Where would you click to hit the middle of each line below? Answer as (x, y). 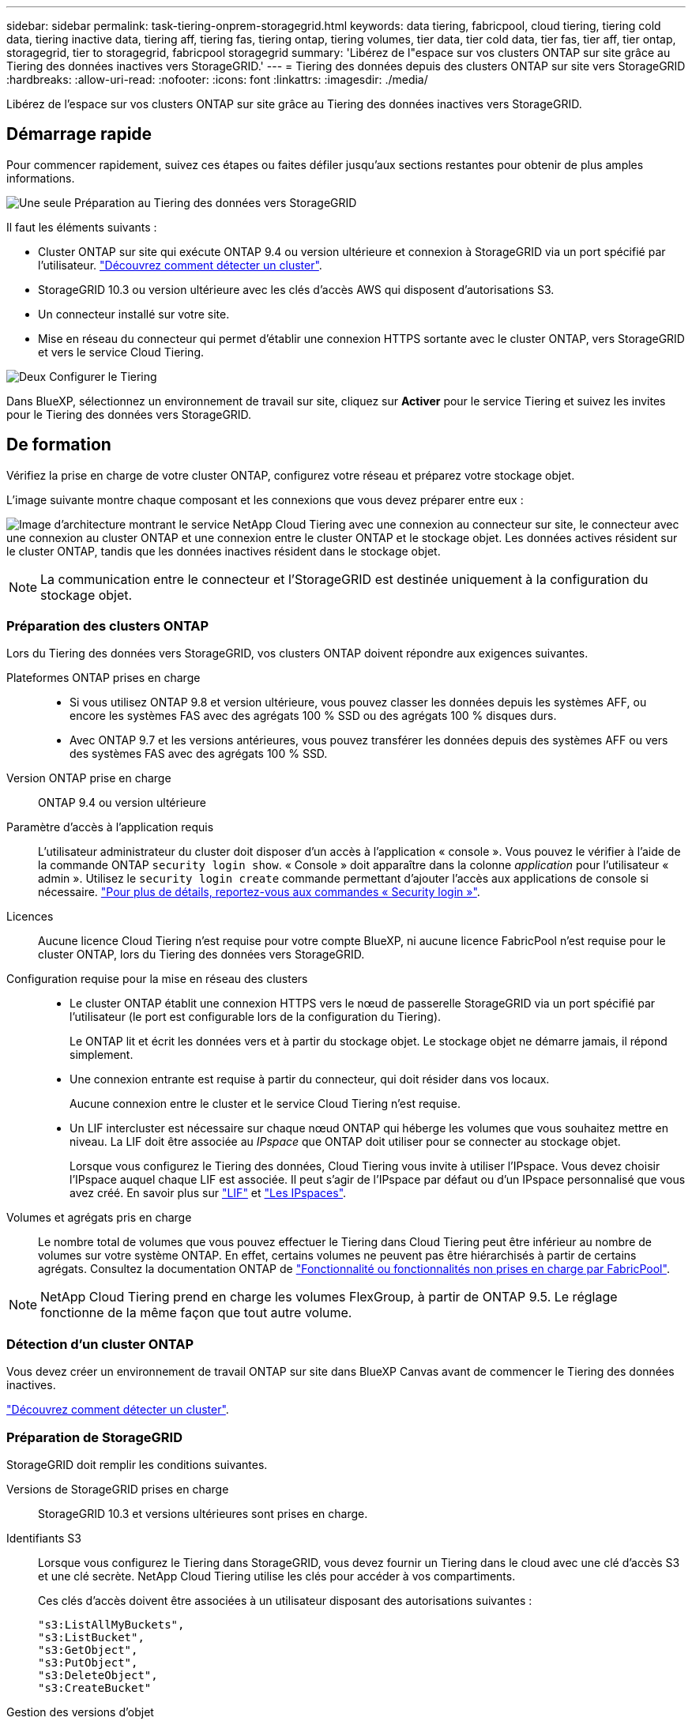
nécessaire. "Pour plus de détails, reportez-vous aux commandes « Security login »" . (259, 892)
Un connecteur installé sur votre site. (134, 314)
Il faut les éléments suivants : (82, 227)
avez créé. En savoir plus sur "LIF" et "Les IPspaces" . (208, 1193)
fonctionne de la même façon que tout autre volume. (196, 1313)
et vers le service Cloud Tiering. (121, 352)
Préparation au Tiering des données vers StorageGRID (216, 202)
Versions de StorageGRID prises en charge (118, 1489)
